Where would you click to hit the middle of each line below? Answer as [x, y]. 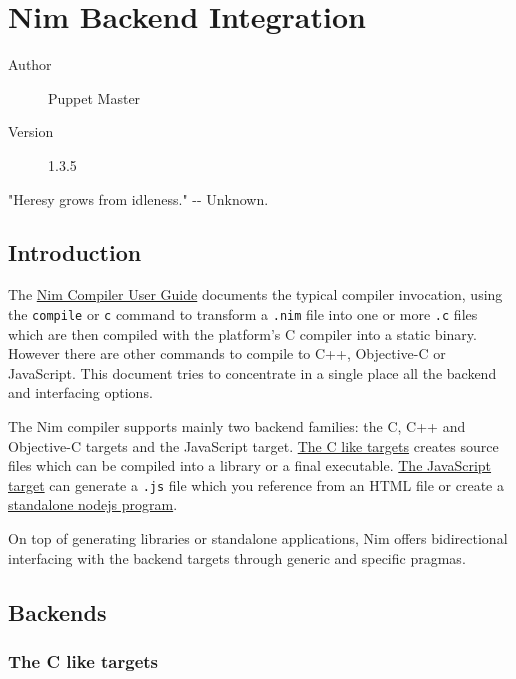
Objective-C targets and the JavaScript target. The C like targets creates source [253, 445]
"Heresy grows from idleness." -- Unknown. [138, 198]
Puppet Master [94, 97]
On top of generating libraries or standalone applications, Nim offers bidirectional [258, 537]
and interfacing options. [80, 392]
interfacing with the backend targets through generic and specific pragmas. [237, 557]
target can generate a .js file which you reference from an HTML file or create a [256, 484]
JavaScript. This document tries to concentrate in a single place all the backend [252, 372]
